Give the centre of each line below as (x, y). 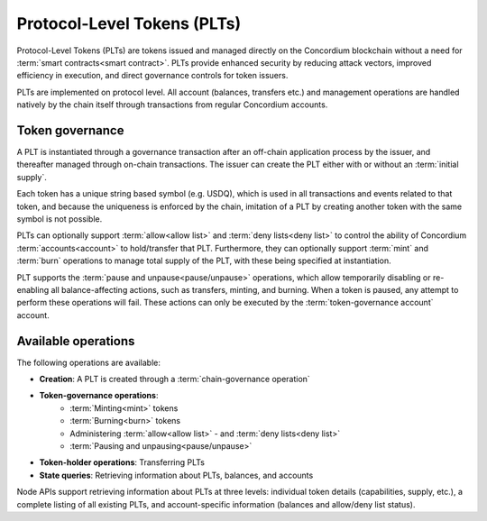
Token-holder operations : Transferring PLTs (122, 462)
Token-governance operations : (99, 396)
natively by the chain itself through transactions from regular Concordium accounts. (172, 105)
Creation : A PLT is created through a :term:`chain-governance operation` (175, 379)
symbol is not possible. (60, 219)
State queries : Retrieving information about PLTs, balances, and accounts (176, 475)
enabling (33, 289)
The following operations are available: (89, 362)
